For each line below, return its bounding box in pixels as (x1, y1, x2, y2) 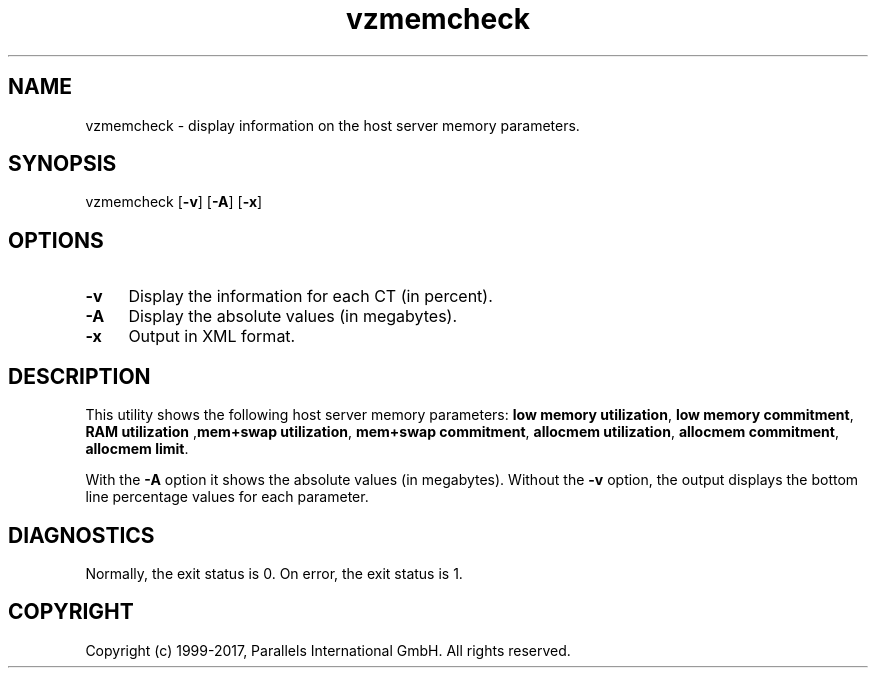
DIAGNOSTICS (8, 522, 155, 548)
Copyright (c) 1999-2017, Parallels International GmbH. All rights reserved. (85, 641, 571, 659)
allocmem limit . (85, 440, 189, 458)
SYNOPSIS (8, 151, 117, 177)
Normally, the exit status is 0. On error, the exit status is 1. (85, 564, 463, 582)
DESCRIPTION (8, 363, 151, 389)
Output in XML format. (128, 326, 296, 347)
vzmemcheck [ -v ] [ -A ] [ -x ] (85, 193, 263, 211)
